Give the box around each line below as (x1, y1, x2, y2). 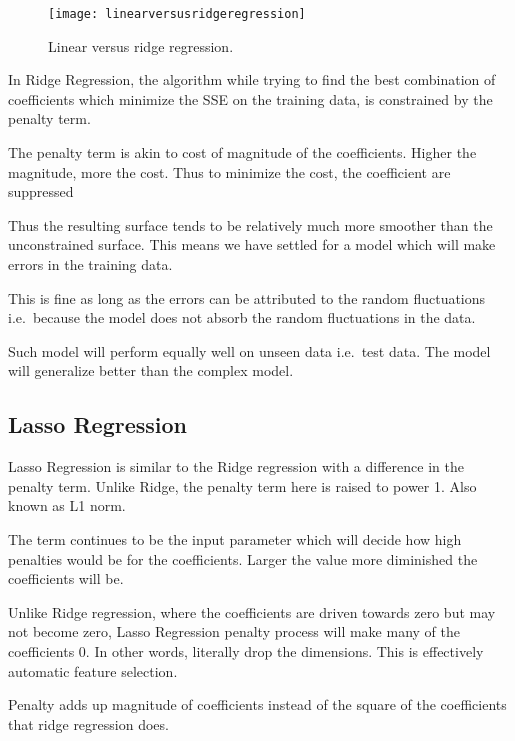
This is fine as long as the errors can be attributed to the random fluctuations (8, 287, 486, 308)
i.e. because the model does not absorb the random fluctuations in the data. (8, 307, 476, 328)
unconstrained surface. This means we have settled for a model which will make (8, 234, 496, 255)
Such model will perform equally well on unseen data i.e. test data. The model (8, 340, 491, 361)
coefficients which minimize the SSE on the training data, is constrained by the (8, 88, 493, 109)
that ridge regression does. (8, 713, 169, 734)
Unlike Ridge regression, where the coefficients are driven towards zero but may (8, 601, 496, 622)
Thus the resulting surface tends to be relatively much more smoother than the (8, 214, 493, 235)
